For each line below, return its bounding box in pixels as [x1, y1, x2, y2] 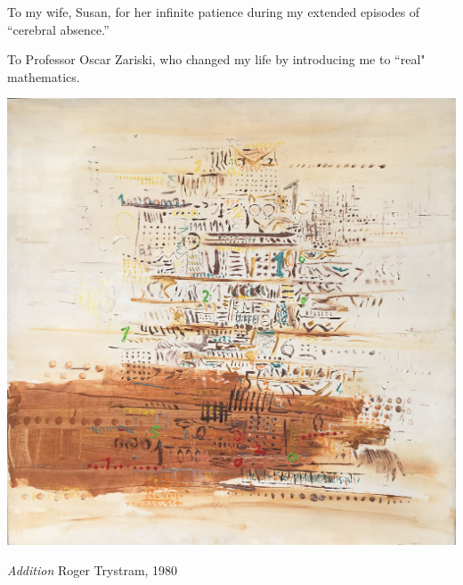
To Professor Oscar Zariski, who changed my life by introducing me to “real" [7, 50, 426, 69]
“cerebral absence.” [7, 20, 110, 38]
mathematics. [7, 67, 80, 86]
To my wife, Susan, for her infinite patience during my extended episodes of [7, 3, 420, 21]
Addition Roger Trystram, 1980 [7, 560, 178, 579]
